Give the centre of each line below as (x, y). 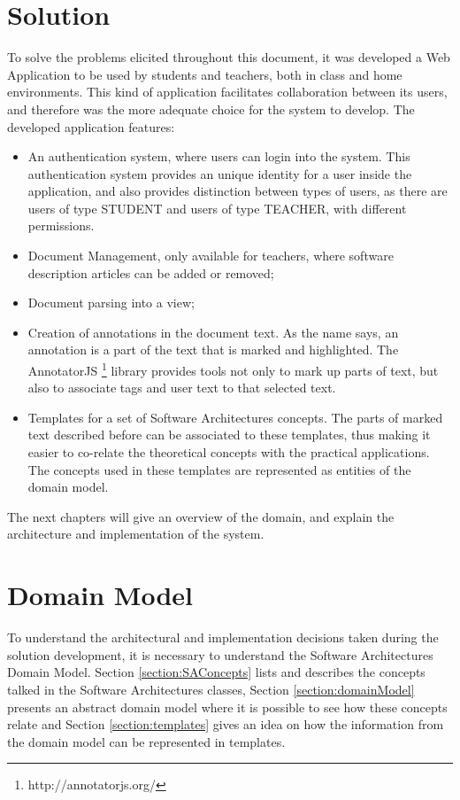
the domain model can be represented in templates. (146, 741)
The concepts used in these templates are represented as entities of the (219, 469)
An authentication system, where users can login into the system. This (219, 156)
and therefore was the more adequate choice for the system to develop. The (211, 109)
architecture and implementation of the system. (136, 534)
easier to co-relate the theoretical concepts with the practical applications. (229, 452)
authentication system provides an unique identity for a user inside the (220, 173)
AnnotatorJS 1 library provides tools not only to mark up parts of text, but (233, 369)
